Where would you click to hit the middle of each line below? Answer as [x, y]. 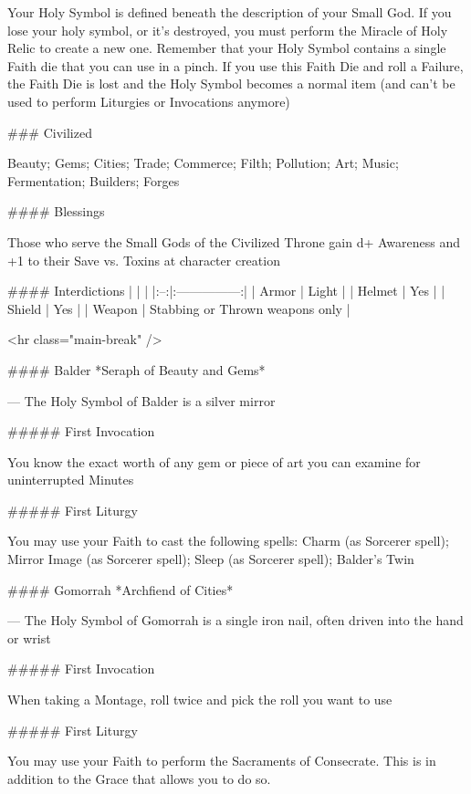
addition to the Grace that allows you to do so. [139, 778]
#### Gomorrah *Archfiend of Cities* [120, 589]
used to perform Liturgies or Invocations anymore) [149, 101]
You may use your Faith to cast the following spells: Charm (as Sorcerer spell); [228, 541]
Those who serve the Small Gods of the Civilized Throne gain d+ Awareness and [234, 241]
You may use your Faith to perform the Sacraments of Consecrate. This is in [222, 761]
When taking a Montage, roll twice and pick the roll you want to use [200, 700]
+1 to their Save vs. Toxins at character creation [144, 260]
